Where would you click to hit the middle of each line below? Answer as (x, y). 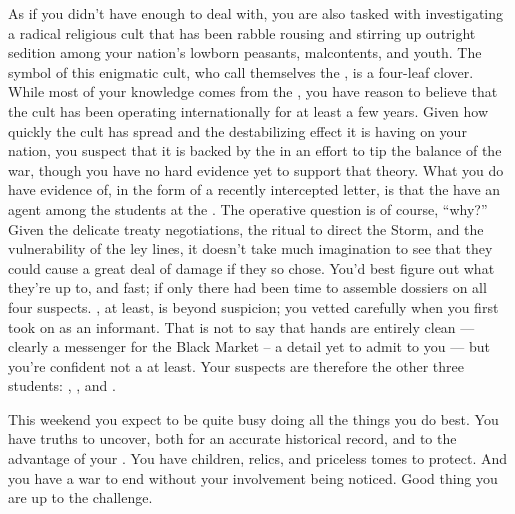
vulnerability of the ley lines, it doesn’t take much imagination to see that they (250, 248)
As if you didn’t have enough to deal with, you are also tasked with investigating (256, 13)
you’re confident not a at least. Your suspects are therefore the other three (236, 365)
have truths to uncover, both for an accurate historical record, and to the (232, 438)
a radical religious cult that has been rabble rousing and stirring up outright (242, 32)
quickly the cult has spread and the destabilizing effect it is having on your (237, 130)
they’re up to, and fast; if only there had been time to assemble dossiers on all (247, 287)
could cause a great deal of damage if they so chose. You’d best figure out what (251, 267)
